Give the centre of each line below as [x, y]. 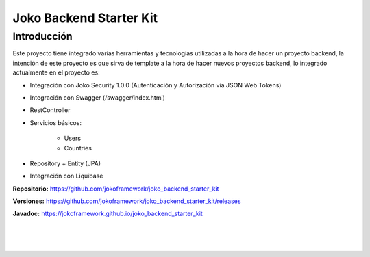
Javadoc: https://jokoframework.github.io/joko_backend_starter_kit [108, 214]
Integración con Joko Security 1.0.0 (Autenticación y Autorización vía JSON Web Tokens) [156, 85]
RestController [50, 110]
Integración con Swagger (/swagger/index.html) [98, 97]
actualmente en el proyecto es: [56, 72]
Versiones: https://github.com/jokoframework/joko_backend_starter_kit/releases [127, 201]
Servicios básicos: [56, 122]
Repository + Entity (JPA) [65, 163]
